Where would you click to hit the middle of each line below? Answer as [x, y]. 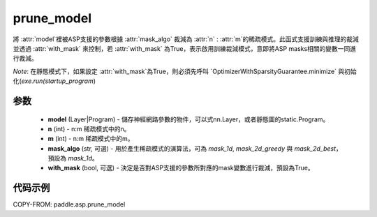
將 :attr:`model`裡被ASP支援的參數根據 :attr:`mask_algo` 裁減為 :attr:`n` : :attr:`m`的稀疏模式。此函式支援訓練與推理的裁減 [186, 39]
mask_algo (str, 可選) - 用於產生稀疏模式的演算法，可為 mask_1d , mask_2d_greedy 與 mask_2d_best [192, 148]
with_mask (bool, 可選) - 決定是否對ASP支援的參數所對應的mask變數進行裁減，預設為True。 [181, 168]
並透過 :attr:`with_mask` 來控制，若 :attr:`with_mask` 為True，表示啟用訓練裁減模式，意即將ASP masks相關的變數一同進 [185, 48]
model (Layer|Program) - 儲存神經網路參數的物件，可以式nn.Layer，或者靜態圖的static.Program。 [188, 119]
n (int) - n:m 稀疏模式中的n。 [89, 128]
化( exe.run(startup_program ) [54, 81]
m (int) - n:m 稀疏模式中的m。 [91, 139]
